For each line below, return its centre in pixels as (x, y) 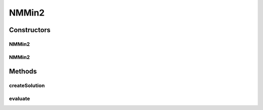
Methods (23, 71)
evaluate (19, 98)
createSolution (27, 86)
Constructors (30, 30)
